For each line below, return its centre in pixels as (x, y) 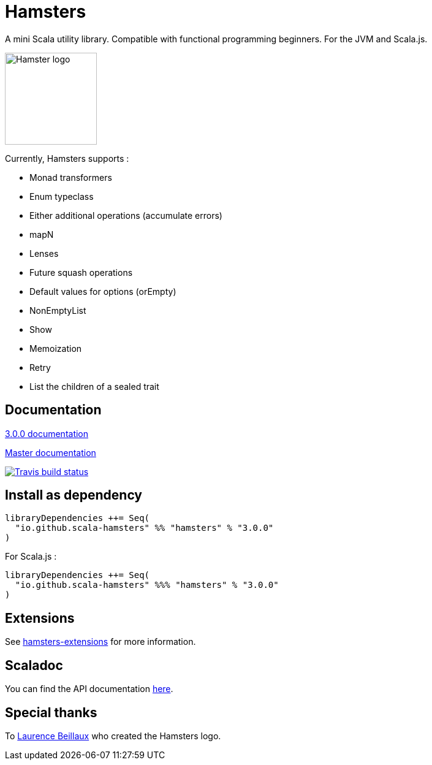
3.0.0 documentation (47, 433)
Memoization (56, 348)
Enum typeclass (62, 196)
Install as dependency (74, 495)
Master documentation (51, 452)
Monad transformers (71, 177)
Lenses (44, 253)
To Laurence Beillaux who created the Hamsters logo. (113, 736)
